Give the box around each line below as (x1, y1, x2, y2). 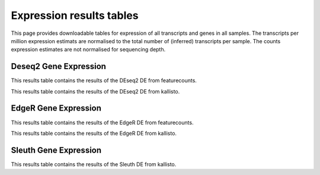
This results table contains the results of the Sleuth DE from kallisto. (11, 160, 177, 168)
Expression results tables (11, 9, 139, 22)
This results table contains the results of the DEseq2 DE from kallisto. (11, 87, 180, 95)
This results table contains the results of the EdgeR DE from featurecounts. (11, 119, 194, 126)
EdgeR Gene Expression (11, 103, 102, 114)
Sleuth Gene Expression (11, 145, 102, 155)
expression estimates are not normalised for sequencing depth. (11, 46, 166, 53)
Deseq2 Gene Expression (11, 61, 107, 72)
